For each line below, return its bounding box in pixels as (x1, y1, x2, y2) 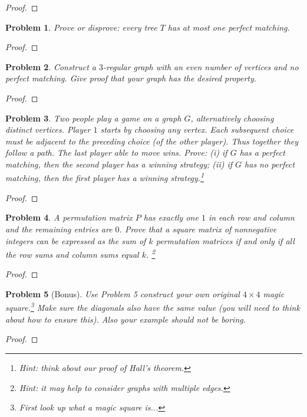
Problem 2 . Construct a (5, 60, 96, 73)
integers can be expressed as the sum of (5, 234, 146, 247)
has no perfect (245, 157, 295, 170)
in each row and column (208, 211, 295, 224)
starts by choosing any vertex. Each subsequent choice (100, 123, 294, 136)
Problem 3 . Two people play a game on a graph (5, 111, 181, 124)
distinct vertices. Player (5, 123, 91, 136)
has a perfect (239, 146, 285, 159)
